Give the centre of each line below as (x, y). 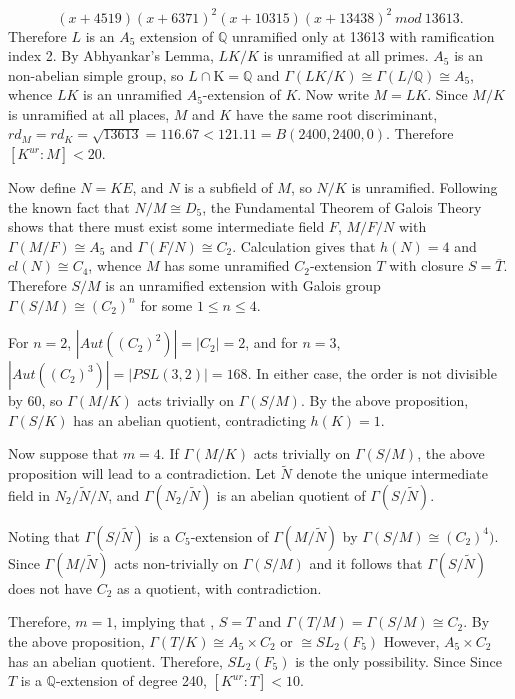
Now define (42, 187)
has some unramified (227, 265)
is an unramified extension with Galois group (243, 285)
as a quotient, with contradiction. (219, 587)
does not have (50, 587)
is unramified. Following (424, 187)
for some (166, 304)
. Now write (333, 94)
